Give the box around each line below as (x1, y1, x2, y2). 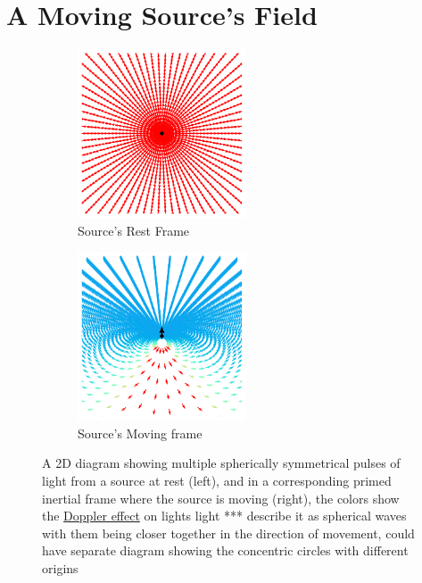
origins (42, 559, 79, 577)
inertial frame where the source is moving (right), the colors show (42, 488, 400, 507)
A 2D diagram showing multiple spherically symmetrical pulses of (42, 454, 401, 472)
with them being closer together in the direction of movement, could (42, 523, 415, 542)
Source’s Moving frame (78, 423, 203, 442)
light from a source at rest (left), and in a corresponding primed (42, 471, 392, 490)
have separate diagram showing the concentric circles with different (42, 541, 409, 560)
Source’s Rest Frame (78, 221, 190, 239)
